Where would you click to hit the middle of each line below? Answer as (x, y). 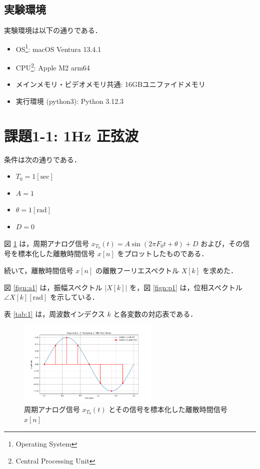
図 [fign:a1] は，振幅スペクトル (53, 287)
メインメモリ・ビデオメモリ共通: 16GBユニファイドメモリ (110, 84)
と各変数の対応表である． (155, 313)
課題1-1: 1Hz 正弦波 (71, 135)
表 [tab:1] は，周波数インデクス (54, 313)
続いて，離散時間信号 (39, 270)
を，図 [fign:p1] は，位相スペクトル (186, 287)
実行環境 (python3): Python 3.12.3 (70, 101)
